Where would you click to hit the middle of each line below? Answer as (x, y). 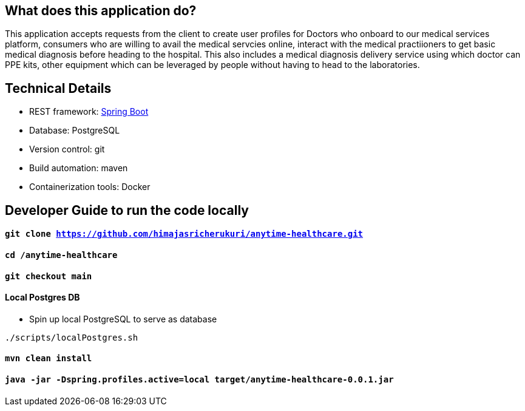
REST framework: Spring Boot (89, 112)
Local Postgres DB (42, 297)
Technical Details (58, 88)
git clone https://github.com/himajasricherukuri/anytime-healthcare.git (184, 234)
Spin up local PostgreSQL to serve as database (123, 319)
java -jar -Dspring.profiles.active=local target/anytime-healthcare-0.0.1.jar (199, 379)
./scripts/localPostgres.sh (72, 337)
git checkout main (49, 276)
